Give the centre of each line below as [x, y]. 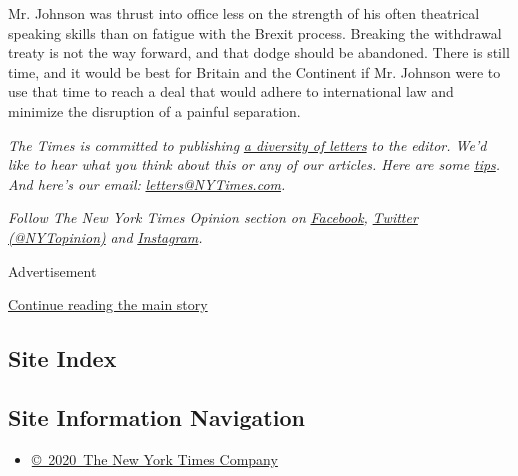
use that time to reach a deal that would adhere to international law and [231, 91]
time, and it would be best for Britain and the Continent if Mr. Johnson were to [254, 71]
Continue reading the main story [108, 304]
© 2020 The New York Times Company [154, 458]
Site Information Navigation [156, 416]
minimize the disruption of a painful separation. [154, 110]
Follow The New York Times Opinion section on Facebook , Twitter [213, 217]
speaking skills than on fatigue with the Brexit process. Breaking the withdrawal [255, 32]
